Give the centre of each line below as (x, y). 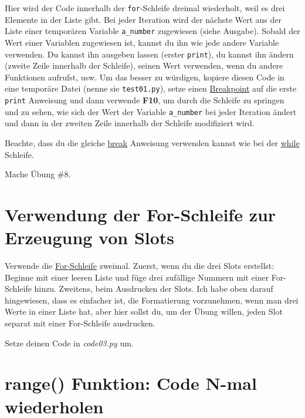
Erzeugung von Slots (90, 237)
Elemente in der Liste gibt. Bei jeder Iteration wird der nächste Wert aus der (143, 19)
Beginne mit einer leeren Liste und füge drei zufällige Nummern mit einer (137, 277)
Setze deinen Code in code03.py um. (69, 343)
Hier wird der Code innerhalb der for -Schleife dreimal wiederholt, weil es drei (145, 8)
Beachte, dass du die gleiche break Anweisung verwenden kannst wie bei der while (152, 142)
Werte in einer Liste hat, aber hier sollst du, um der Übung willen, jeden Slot (144, 311)
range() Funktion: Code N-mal (131, 383)
